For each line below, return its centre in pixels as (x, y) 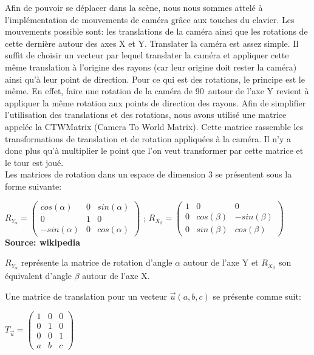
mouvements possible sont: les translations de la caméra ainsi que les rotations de (156, 31)
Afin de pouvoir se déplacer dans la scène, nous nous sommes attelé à (134, 7)
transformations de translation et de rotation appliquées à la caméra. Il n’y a (148, 138)
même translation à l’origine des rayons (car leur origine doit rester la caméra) (151, 67)
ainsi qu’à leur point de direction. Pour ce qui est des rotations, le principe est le (155, 79)
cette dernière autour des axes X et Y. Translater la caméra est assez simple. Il (152, 43)
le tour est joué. (34, 162)
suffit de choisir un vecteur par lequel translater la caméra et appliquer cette (147, 55)
